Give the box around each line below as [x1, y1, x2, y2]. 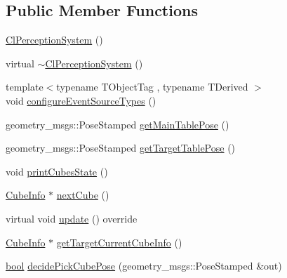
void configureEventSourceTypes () [6, 93, 156, 107]
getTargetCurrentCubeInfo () [56, 234, 182, 249]
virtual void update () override [6, 211, 138, 225]
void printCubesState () [6, 164, 108, 178]
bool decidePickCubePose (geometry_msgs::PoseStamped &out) [6, 258, 282, 273]
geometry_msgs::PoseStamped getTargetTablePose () [6, 140, 236, 155]
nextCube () [56, 187, 109, 202]
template [6, 79, 44, 94]
